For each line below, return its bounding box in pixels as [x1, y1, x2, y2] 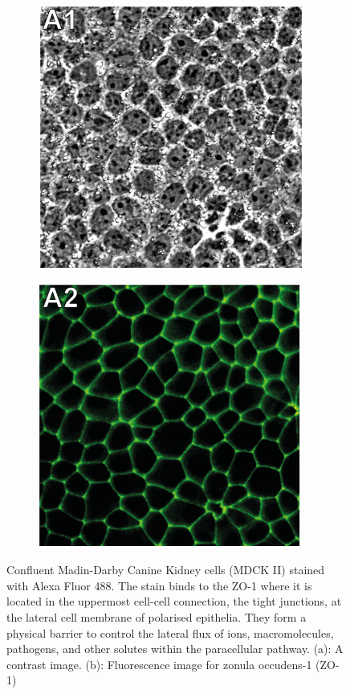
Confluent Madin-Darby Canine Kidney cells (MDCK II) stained [6, 561, 325, 578]
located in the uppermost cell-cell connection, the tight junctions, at [6, 593, 342, 610]
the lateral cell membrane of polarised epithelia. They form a [6, 608, 307, 625]
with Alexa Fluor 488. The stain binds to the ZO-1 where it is [6, 577, 312, 593]
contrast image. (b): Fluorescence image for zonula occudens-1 [6, 655, 312, 672]
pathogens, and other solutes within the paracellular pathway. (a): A [6, 640, 344, 657]
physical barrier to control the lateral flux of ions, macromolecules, [6, 624, 334, 641]
